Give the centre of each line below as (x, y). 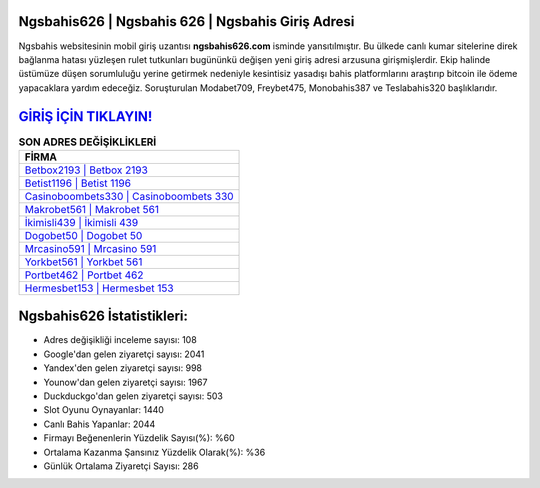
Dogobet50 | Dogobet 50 (83, 235)
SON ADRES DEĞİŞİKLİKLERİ (87, 142)
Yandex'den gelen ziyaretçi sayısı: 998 (122, 368)
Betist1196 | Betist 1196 (78, 183)
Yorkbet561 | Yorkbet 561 (83, 262)
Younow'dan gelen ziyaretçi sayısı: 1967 (125, 382)
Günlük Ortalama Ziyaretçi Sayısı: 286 (121, 466)
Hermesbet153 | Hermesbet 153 (99, 288)
